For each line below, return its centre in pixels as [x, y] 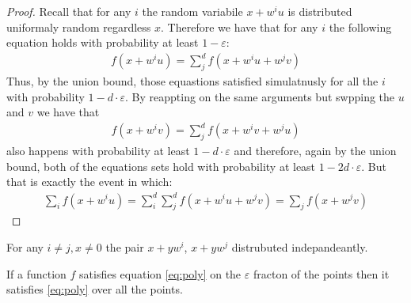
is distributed [320, 11]
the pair [125, 246]
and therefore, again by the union [315, 151]
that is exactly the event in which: [89, 182]
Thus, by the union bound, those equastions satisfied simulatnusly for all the [192, 81]
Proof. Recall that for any [69, 11]
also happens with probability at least [98, 151]
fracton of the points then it [321, 273]
